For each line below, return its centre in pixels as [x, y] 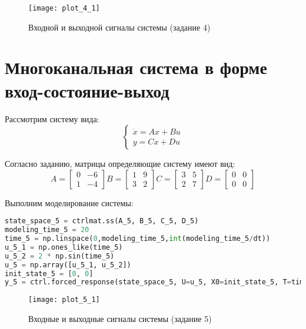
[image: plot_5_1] [64, 300]
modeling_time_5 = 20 [47, 230]
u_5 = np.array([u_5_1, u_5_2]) [68, 265]
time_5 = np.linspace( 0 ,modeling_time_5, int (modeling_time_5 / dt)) [138, 239]
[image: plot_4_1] [64, 8]
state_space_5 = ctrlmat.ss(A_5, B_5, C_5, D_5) [102, 221]
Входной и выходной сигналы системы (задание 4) [119, 27]
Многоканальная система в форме [136, 67]
